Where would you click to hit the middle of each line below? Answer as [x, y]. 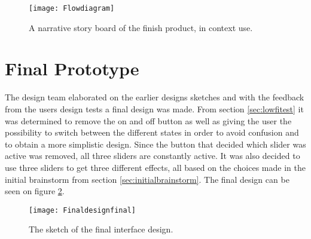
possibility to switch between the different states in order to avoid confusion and [152, 132]
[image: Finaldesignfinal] [82, 210]
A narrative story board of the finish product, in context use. [141, 27]
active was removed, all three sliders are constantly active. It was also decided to [153, 156]
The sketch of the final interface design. [101, 229]
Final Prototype [72, 68]
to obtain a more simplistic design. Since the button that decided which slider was [155, 144]
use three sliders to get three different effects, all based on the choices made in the [155, 167]
